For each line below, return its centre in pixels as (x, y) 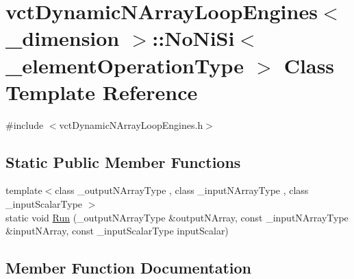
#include (25, 124)
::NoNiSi (193, 38)
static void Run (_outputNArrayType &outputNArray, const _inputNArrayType (177, 217)
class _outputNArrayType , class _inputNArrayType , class (182, 190)
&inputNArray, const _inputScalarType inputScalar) (117, 231)
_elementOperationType (125, 65)
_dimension (63, 38)
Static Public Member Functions (123, 161)
